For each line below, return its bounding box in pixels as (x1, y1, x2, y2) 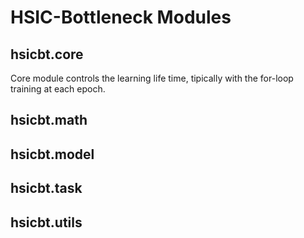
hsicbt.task (10, 180, 83, 197)
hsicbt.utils (10, 214, 83, 231)
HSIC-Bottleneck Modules (10, 6, 232, 29)
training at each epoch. (10, 83, 106, 95)
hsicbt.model (10, 146, 95, 163)
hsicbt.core (10, 46, 84, 63)
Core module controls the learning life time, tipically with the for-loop (10, 72, 294, 84)
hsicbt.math (10, 112, 88, 129)
